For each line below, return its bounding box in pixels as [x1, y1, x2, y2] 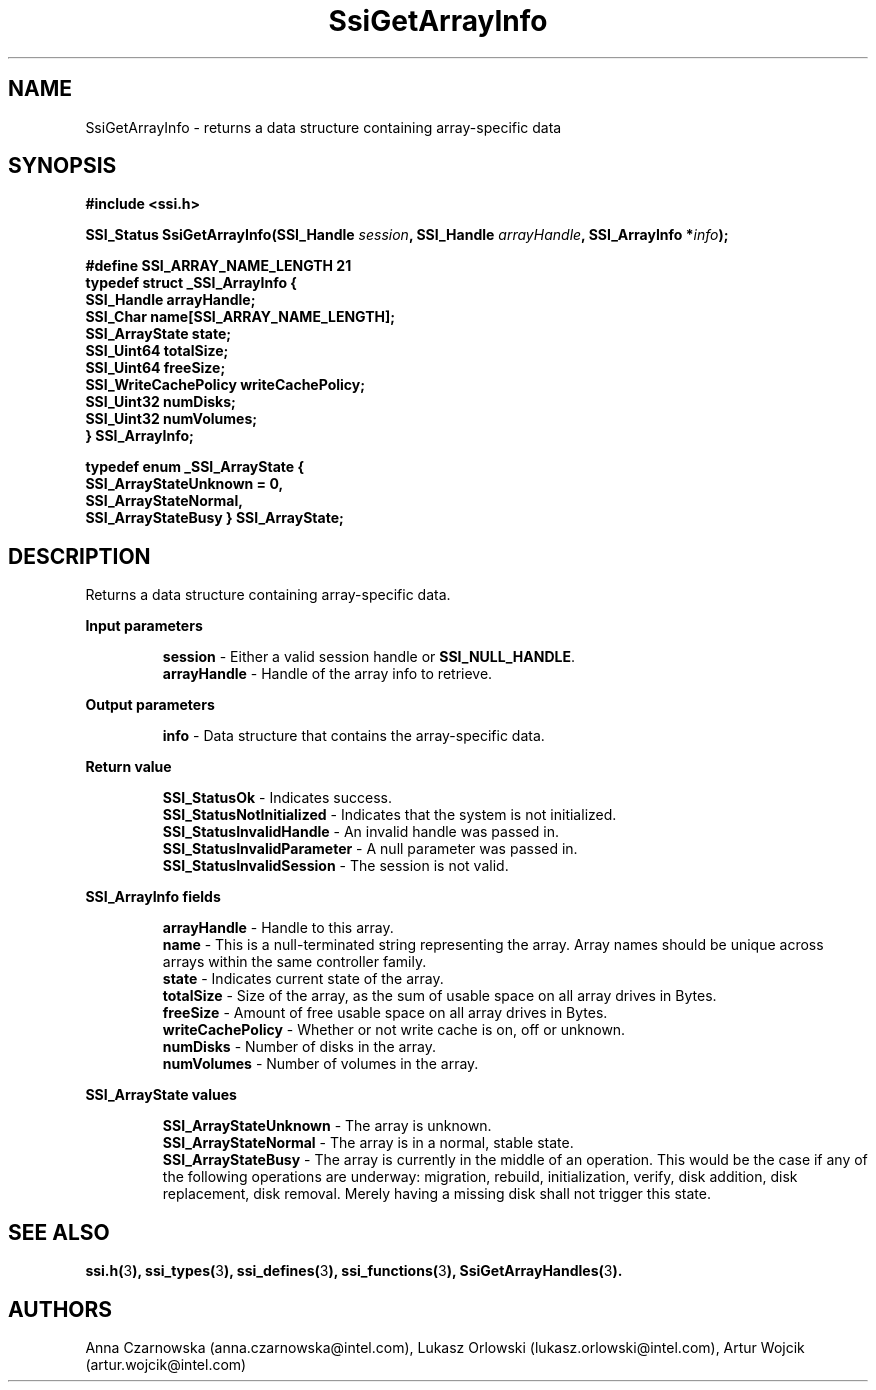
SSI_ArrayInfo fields [85, 888, 221, 906]
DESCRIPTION [8, 543, 151, 569]
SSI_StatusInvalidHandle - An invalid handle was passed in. [162, 823, 560, 841]
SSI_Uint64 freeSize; [85, 359, 226, 377]
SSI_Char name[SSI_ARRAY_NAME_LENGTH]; [85, 308, 396, 326]
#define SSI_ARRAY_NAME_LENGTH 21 [85, 257, 352, 275]
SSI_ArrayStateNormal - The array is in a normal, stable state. [162, 1134, 574, 1152]
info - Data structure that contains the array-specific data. [162, 727, 545, 745]
